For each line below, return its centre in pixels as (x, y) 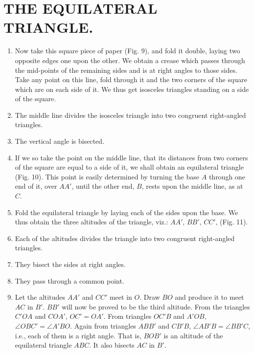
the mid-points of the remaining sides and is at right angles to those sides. (126, 70)
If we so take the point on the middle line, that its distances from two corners (131, 157)
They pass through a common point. (69, 280)
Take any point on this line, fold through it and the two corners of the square (131, 79)
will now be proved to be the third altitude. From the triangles (156, 306)
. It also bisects (112, 345)
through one (227, 176)
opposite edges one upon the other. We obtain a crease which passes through (130, 60)
